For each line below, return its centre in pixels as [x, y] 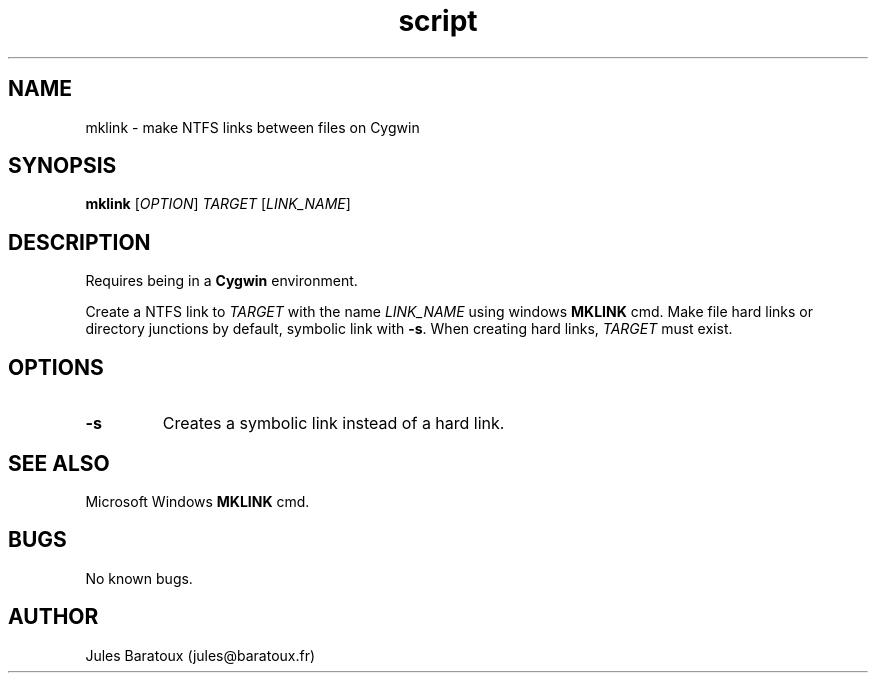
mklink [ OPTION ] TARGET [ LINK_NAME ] [218, 204]
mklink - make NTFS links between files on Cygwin [252, 127]
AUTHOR [53, 617]
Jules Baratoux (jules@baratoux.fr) [200, 655]
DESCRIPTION [79, 242]
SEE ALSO [59, 463]
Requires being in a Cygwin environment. [221, 281]
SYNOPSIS [62, 166]
